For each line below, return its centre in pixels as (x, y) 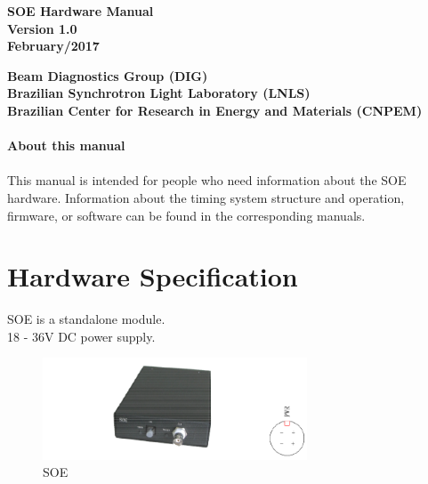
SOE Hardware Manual (81, 11)
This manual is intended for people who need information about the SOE (207, 180)
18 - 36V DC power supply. (81, 336)
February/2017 (53, 46)
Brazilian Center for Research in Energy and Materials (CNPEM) (215, 110)
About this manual (66, 145)
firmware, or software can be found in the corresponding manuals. (186, 215)
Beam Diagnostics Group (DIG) (108, 75)
